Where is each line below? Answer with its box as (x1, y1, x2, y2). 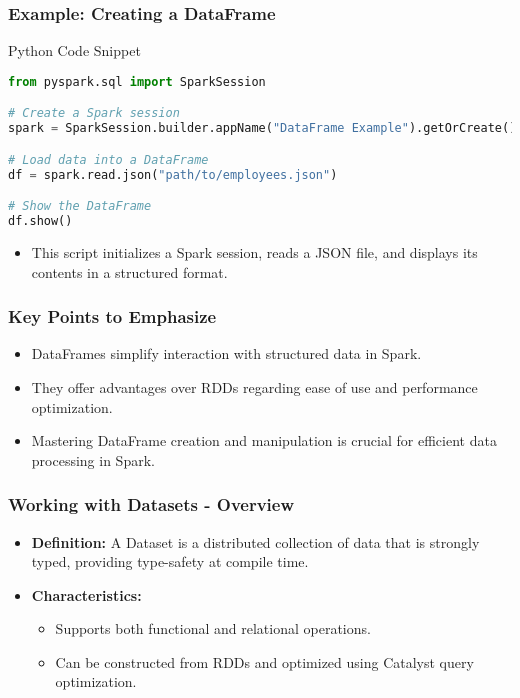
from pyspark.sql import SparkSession (8, 74, 266, 89)
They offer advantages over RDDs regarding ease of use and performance (31, 376, 478, 397)
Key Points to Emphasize (8, 304, 217, 329)
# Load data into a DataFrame (8, 152, 209, 167)
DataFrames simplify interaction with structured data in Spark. (31, 343, 422, 364)
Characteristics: (31, 584, 142, 605)
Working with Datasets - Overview (8, 492, 295, 517)
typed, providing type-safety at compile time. (31, 551, 309, 572)
